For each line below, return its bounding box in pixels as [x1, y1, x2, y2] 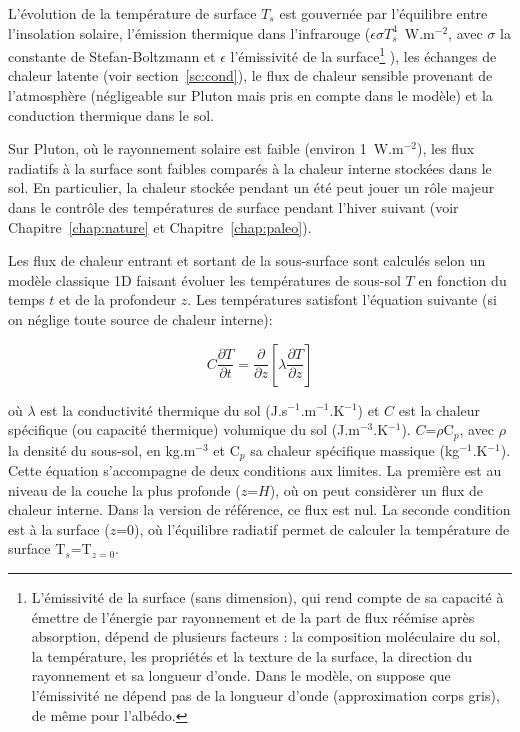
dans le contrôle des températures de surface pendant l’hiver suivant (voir [8, 197, 459, 217]
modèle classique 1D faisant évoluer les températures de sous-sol [8, 269, 401, 290]
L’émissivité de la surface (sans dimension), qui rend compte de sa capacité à [31, 587, 504, 608]
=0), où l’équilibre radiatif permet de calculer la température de [116, 518, 510, 539]
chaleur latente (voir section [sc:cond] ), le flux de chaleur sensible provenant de [8, 65, 493, 86]
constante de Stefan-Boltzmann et [8, 45, 216, 66]
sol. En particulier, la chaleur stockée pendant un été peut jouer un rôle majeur [8, 177, 495, 198]
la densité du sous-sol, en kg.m [8, 439, 196, 460]
